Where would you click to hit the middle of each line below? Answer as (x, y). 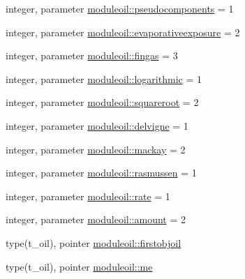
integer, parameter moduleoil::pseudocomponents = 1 (120, 8)
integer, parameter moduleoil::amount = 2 (96, 219)
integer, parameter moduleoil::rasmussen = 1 (101, 173)
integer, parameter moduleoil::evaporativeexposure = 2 (123, 32)
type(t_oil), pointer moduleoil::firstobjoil (94, 242)
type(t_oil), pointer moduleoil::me (79, 266)
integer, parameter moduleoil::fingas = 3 (92, 55)
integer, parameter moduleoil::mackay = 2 (96, 149)
